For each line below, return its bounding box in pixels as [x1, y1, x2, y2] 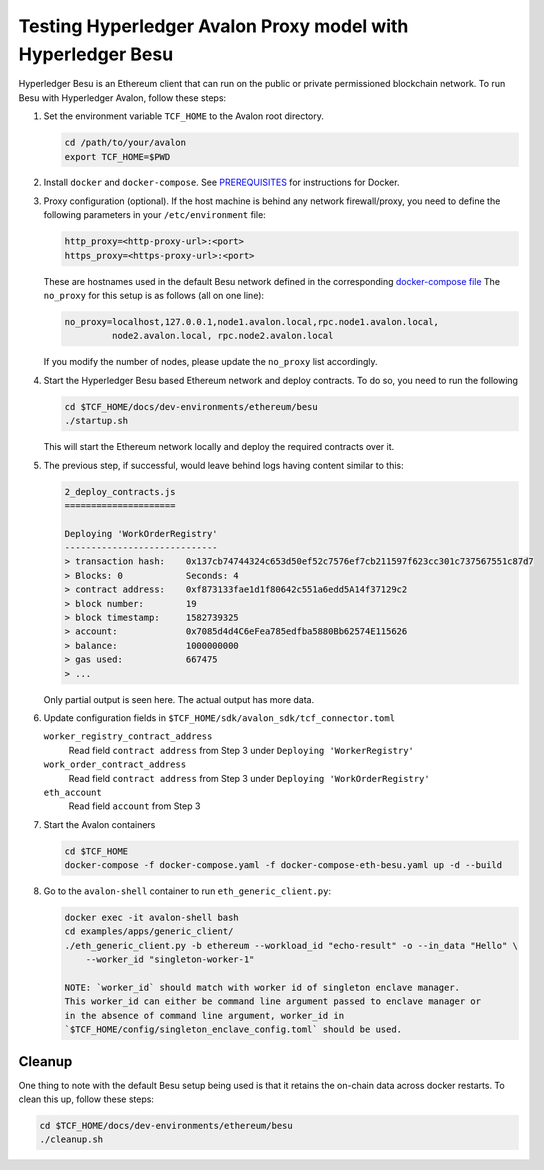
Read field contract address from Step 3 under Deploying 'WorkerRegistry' [68, 744, 415, 756]
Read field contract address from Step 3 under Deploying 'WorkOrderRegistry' [68, 772, 430, 784]
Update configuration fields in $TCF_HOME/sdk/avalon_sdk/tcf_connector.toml [43, 711, 395, 724]
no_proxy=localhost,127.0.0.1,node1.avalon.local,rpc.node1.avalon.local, [64, 316, 440, 327]
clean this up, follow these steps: [18, 1093, 155, 1105]
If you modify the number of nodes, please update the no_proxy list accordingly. [43, 356, 378, 368]
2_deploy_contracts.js [64, 486, 176, 497]
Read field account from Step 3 [68, 800, 201, 812]
